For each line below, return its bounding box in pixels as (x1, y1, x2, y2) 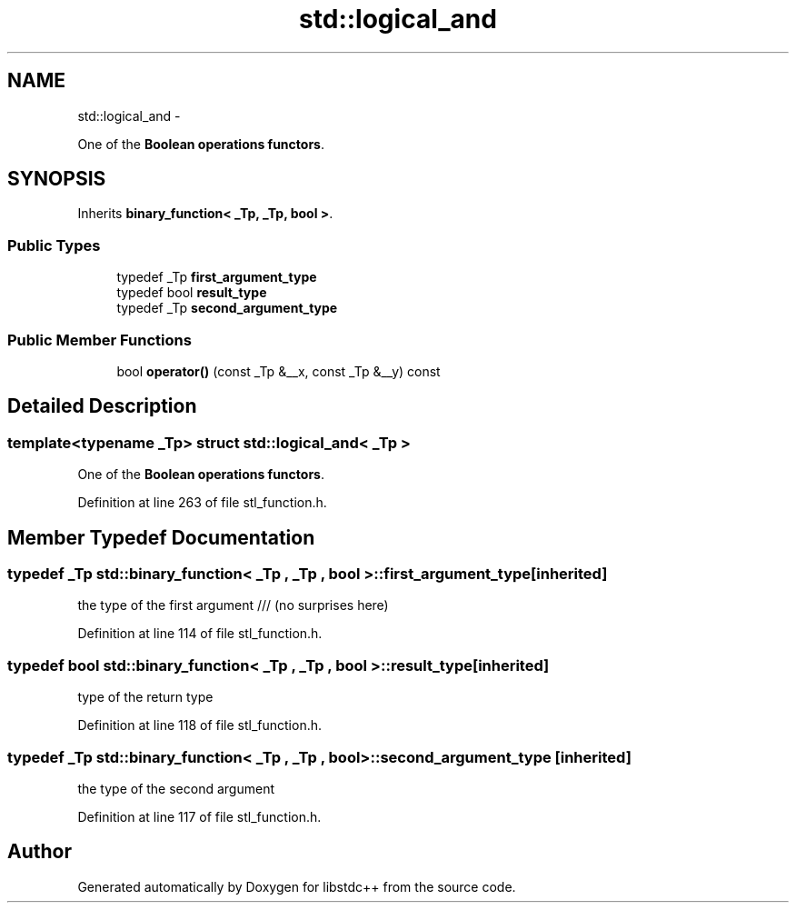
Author (7, 840, 72, 864)
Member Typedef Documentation (7, 525, 315, 549)
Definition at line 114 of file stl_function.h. (77, 625, 323, 642)
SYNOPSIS (7, 167, 106, 191)
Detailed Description (7, 395, 197, 418)
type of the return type (77, 689, 214, 705)
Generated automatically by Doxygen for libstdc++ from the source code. (77, 878, 516, 895)
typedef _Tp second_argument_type (116, 300, 338, 316)
